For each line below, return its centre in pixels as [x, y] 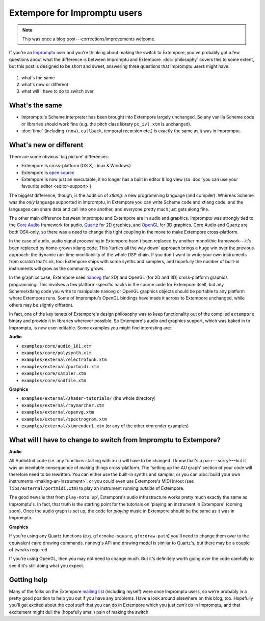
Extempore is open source [48, 173]
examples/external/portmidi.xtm [60, 367]
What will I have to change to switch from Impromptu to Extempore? [115, 440]
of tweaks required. [29, 549]
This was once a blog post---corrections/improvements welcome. [89, 39]
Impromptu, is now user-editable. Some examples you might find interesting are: [90, 327]
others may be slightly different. [41, 305]
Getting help [28, 579]
